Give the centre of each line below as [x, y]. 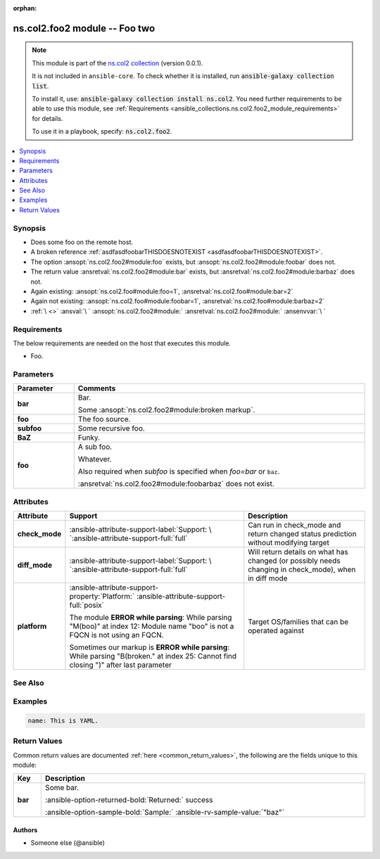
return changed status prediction [302, 534]
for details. [47, 118]
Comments [97, 388]
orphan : [25, 8]
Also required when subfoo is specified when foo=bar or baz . [179, 471]
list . [40, 86]
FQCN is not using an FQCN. [117, 635]
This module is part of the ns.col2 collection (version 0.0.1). [118, 63]
